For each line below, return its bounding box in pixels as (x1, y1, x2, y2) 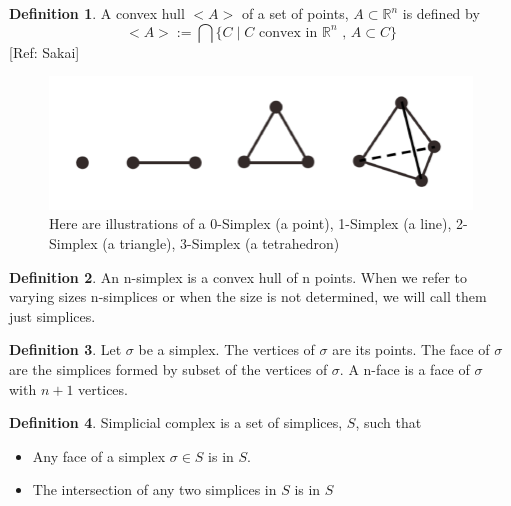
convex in (258, 25, 318, 40)
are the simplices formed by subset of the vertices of (9, 359, 328, 380)
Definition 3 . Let (9, 339, 122, 360)
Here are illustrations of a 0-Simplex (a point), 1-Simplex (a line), (49, 213, 452, 234)
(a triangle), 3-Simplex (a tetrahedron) (102, 233, 340, 254)
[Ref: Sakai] (9, 41, 80, 62)
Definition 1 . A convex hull (9, 3, 185, 23)
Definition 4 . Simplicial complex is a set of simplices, (9, 412, 343, 433)
